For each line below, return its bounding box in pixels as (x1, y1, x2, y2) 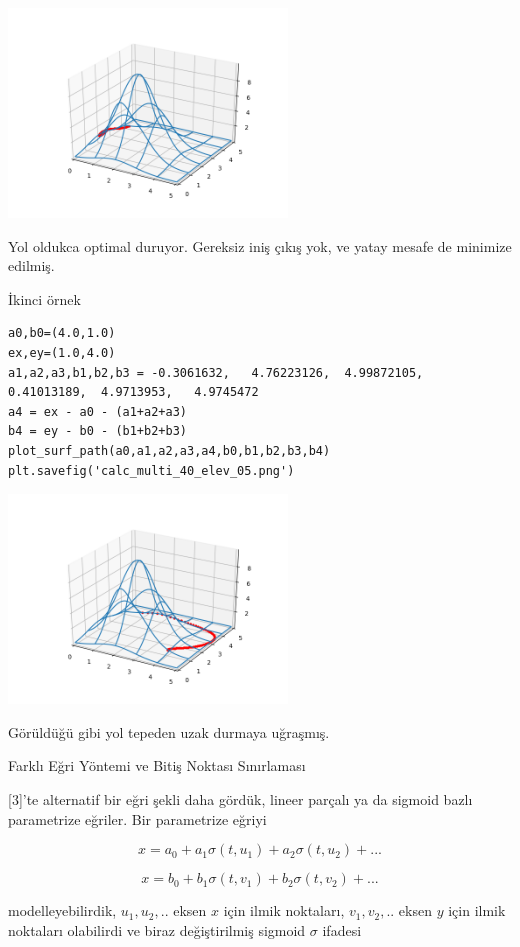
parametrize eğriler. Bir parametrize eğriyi (8, 808, 267, 829)
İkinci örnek (8, 288, 81, 309)
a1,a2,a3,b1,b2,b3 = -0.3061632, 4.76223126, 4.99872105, (8, 365, 424, 380)
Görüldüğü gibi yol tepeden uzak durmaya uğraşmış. (8, 721, 330, 742)
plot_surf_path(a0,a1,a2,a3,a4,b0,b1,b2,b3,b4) (8, 443, 331, 458)
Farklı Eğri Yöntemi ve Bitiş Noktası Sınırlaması (8, 755, 306, 776)
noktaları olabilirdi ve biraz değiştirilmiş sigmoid (8, 919, 306, 940)
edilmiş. (8, 255, 55, 276)
